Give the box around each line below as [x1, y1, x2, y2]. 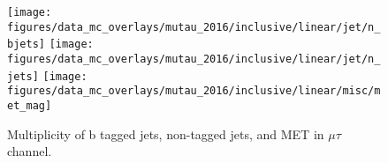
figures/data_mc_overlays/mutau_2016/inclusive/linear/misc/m [7, 85, 381, 98]
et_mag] [7, 99, 52, 112]
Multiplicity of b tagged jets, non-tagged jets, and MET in [7, 124, 324, 143]
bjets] [7, 38, 45, 51]
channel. [7, 142, 52, 160]
